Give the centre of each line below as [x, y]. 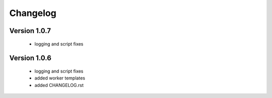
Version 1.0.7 [30, 31]
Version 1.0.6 [30, 58]
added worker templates [60, 78]
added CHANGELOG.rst [59, 85]
